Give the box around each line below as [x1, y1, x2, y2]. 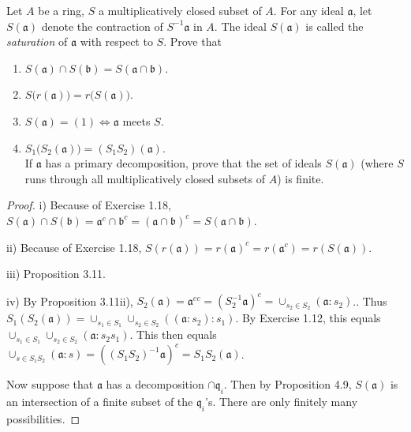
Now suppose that [6, 376, 94, 393]
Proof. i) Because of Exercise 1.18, [6, 197, 171, 213]
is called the [305, 17, 364, 34]
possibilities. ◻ [6, 411, 80, 427]
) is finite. [277, 170, 324, 186]
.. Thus [353, 292, 387, 309]
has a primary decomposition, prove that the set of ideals [45, 155, 322, 171]
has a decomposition [106, 376, 204, 393]
